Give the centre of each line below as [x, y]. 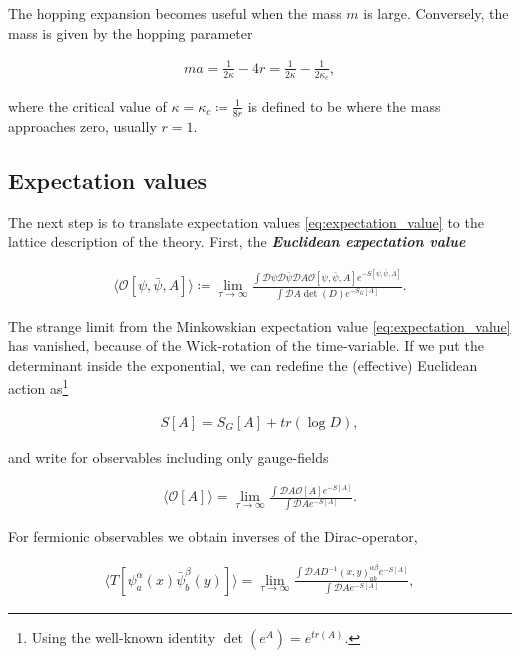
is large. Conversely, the [436, 13]
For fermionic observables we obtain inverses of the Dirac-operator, [213, 536]
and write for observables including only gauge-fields [168, 456]
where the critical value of [87, 105]
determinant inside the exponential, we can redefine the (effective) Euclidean [243, 364]
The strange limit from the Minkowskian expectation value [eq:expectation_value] [259, 325]
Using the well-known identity [123, 636]
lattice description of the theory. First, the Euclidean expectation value [237, 241]
